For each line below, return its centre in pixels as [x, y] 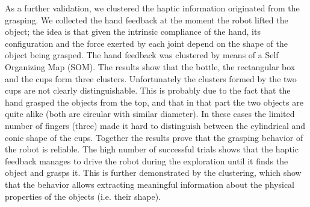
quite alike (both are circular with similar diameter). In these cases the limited [150, 114]
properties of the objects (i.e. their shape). [83, 196]
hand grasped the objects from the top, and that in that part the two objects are [154, 102]
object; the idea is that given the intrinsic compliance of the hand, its [133, 31]
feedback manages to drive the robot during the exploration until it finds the [147, 160]
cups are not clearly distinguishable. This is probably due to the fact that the [148, 90]
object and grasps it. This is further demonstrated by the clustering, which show [153, 172]
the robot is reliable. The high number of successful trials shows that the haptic [152, 149]
